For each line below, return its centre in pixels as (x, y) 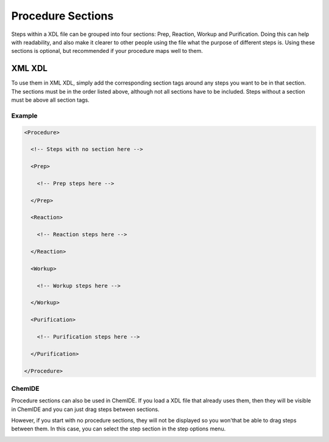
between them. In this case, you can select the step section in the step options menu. (119, 429)
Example (24, 116)
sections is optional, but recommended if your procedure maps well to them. (107, 51)
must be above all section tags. (50, 100)
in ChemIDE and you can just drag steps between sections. (85, 409)
